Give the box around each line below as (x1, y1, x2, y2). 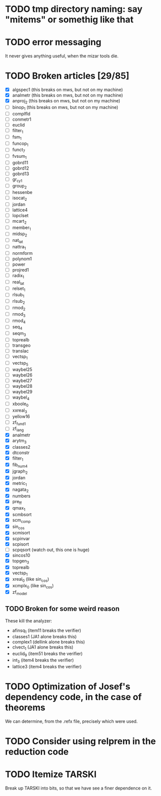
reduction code (5, 746, 69, 757)
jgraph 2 (12, 468, 28, 475)
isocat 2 (12, 194, 27, 202)
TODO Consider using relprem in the (5, 736, 156, 747)
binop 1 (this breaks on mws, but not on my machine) (12, 104, 119, 111)
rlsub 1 (12, 292, 25, 299)
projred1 (12, 267, 29, 273)
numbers (12, 493, 31, 499)
